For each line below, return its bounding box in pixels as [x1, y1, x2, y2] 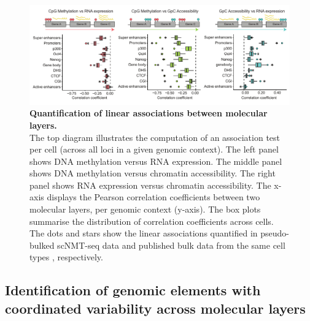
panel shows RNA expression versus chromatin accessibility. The [29, 178, 271, 191]
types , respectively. [29, 251, 103, 263]
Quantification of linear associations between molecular [29, 107, 268, 119]
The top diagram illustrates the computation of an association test [29, 130, 281, 143]
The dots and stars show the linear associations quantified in [29, 227, 258, 240]
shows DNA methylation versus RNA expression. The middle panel [29, 154, 282, 167]
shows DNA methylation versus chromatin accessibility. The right [29, 167, 276, 179]
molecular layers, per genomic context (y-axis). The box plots [29, 203, 261, 216]
